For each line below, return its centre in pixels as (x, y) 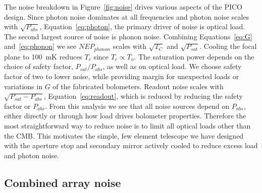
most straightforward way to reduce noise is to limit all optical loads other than (127, 125)
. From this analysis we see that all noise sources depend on (137, 106)
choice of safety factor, (39, 66)
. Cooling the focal (228, 46)
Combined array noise (63, 182)
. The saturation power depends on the (194, 56)
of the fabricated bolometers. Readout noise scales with (138, 86)
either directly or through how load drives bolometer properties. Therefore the (125, 116)
